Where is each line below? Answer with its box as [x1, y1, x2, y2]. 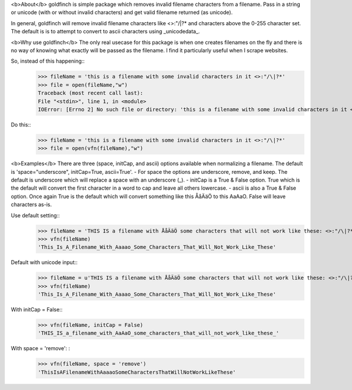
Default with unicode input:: [11, 259, 78, 266]
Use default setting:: [11, 211, 60, 219]
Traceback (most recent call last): [38, 90, 144, 97]
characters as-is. [11, 201, 52, 208]
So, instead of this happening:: [11, 57, 85, 64]
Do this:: [11, 121, 32, 128]
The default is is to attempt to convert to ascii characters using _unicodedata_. [11, 28, 200, 35]
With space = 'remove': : [11, 345, 70, 352]
